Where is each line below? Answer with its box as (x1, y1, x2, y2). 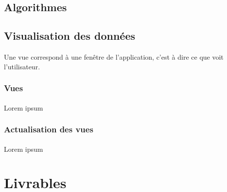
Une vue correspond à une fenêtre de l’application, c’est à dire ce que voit (4, 52, 224, 62)
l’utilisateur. (4, 61, 40, 71)
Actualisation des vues (4, 123, 93, 135)
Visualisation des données (4, 28, 135, 43)
